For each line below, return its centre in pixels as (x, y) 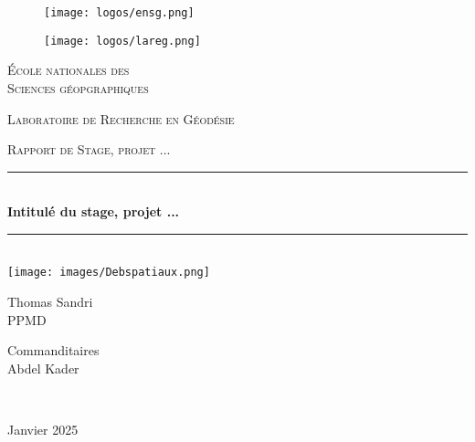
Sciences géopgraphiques (78, 87)
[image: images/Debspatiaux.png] (109, 273)
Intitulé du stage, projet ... (94, 211)
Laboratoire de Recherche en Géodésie (121, 118)
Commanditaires (53, 350)
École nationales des (69, 70)
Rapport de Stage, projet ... (89, 149)
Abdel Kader (43, 368)
